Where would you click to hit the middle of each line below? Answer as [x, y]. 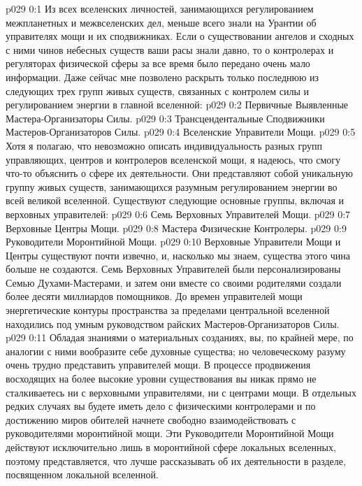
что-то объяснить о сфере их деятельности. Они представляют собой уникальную [179, 173]
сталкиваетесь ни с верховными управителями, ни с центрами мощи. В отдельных [181, 392]
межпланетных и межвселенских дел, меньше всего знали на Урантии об [161, 22]
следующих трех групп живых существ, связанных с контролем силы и [158, 91]
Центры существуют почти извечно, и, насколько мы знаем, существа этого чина [178, 255]
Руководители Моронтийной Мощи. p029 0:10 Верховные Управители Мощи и [173, 242]
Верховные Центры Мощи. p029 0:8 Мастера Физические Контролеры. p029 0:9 [176, 228]
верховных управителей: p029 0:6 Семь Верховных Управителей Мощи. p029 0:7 [178, 214]
